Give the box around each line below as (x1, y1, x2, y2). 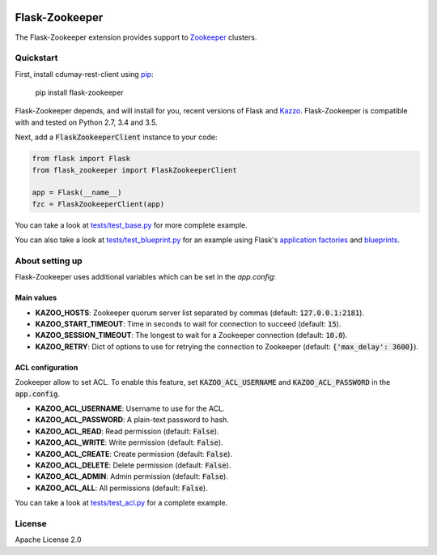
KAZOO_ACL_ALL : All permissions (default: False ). (35, 483, 208, 493)
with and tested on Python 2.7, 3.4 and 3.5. (15, 117, 158, 127)
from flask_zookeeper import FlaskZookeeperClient (32, 165, 238, 174)
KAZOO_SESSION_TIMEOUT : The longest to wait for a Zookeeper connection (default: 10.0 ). (35, 331, 348, 340)
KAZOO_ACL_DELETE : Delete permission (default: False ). (35, 460, 231, 470)
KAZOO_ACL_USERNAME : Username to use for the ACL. (35, 403, 226, 413)
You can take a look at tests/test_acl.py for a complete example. (15, 498, 228, 508)
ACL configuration (15, 362, 78, 372)
